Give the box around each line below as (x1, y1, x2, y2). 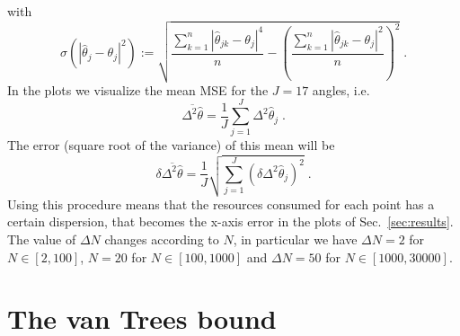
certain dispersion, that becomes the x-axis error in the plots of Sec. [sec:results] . (7, 212, 454, 231)
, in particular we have (233, 230, 358, 248)
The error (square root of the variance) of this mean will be (7, 136, 335, 155)
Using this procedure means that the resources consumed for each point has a (7, 194, 435, 213)
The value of (7, 230, 76, 248)
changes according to (104, 230, 219, 248)
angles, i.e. (312, 80, 370, 99)
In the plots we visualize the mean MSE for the (7, 80, 269, 99)
